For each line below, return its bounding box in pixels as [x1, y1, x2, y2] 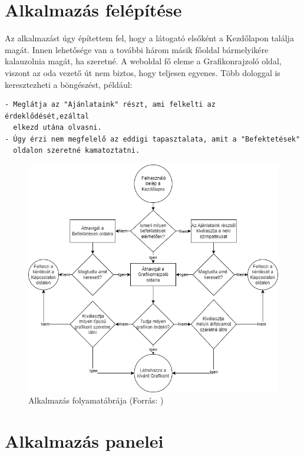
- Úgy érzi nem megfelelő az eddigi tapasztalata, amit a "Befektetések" [5, 134, 300, 143]
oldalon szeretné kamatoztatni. [13, 146, 140, 155]
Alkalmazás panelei [5, 428, 164, 452]
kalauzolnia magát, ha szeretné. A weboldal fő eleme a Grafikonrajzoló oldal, [5, 55, 282, 67]
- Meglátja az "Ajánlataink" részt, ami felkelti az [5, 100, 216, 109]
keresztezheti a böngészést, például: [5, 78, 133, 90]
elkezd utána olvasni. [13, 123, 102, 132]
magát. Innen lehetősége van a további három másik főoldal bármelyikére [5, 43, 269, 55]
